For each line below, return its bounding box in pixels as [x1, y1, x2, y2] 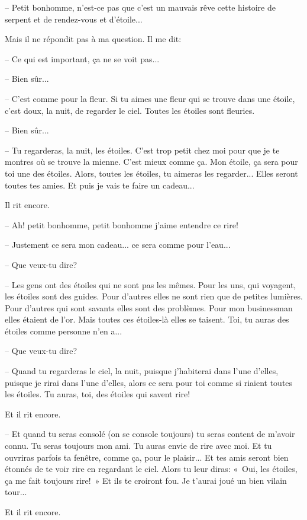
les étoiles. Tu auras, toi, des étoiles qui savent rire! [5, 388, 190, 400]
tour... [5, 486, 27, 498]
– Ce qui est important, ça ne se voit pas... [5, 52, 160, 65]
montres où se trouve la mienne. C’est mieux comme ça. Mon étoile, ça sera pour [5, 155, 298, 168]
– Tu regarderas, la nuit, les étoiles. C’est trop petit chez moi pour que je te [5, 143, 280, 156]
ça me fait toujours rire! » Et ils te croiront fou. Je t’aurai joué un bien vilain [5, 474, 287, 486]
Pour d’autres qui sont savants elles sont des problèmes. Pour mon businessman [5, 301, 293, 314]
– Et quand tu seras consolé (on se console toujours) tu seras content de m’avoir [5, 428, 295, 440]
